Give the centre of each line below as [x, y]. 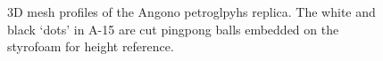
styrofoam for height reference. [91, 46]
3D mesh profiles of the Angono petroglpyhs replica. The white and [191, 11]
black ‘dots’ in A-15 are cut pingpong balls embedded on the [173, 29]
